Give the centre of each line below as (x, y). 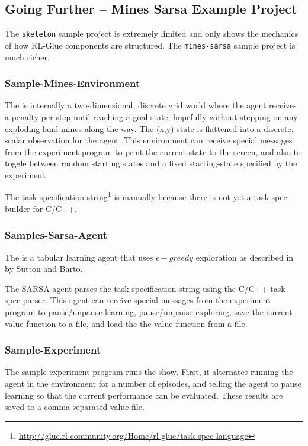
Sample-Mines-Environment (73, 83)
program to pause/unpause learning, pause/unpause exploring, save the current (149, 311)
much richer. (27, 57)
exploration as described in (245, 257)
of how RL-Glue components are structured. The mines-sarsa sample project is (150, 45)
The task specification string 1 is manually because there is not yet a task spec (146, 196)
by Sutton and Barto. (44, 269)
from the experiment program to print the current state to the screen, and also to (153, 151)
